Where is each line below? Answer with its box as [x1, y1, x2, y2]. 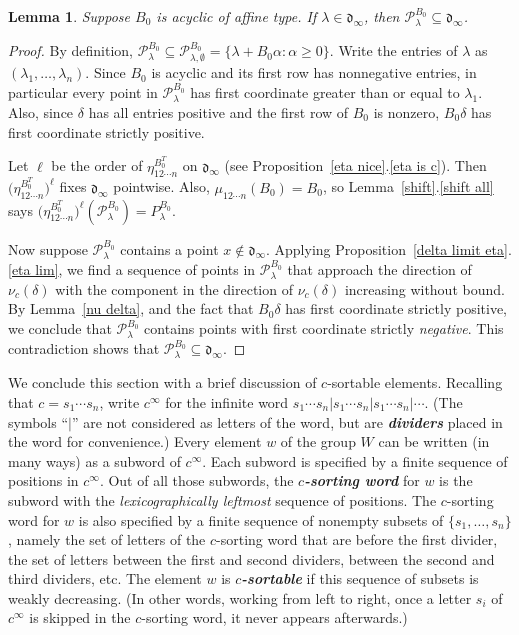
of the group [280, 431, 356, 452]
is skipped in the [29, 607, 131, 628]
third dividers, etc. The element [8, 568, 202, 589]
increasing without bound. [344, 278, 505, 299]
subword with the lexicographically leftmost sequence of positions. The [8, 489, 437, 510]
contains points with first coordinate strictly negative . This [144, 318, 504, 339]
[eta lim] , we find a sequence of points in [8, 258, 256, 279]
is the [439, 470, 473, 491]
